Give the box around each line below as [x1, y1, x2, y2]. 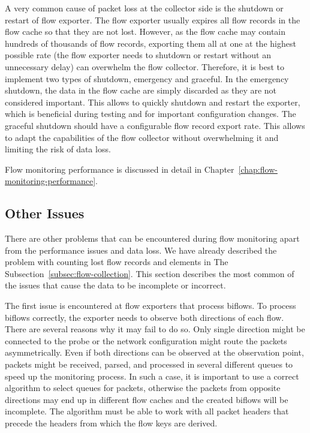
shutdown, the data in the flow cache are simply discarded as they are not [5, 84, 277, 97]
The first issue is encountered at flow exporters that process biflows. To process [5, 299, 296, 312]
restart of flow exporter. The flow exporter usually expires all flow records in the [5, 13, 300, 26]
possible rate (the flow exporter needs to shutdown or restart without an [5, 49, 271, 61]
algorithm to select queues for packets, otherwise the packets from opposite [5, 381, 281, 394]
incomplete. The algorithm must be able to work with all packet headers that [5, 405, 289, 417]
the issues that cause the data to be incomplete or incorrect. [5, 279, 226, 291]
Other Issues [5, 204, 85, 222]
